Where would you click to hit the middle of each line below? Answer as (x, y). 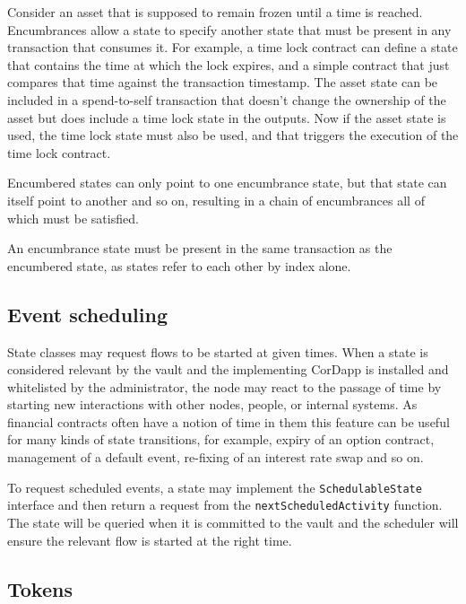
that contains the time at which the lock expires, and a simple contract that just (229, 64)
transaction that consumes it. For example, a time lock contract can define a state (233, 47)
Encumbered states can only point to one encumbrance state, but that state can (227, 183)
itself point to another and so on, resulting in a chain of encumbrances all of (216, 200)
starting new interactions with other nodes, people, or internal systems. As (212, 404)
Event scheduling (88, 314)
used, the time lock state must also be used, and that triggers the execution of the (233, 135)
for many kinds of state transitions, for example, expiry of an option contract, (221, 439)
